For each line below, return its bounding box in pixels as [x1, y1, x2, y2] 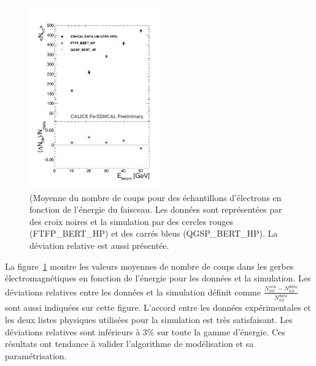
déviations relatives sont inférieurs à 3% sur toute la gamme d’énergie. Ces [5, 325, 285, 338]
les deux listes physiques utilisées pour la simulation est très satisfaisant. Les [5, 313, 293, 326]
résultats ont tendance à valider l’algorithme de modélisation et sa [5, 337, 254, 350]
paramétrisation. [5, 349, 67, 362]
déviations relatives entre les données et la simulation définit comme [5, 285, 261, 298]
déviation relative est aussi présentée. [29, 238, 169, 251]
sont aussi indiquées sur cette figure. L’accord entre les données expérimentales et [5, 301, 311, 314]
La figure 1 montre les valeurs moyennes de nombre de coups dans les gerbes [5, 259, 294, 272]
